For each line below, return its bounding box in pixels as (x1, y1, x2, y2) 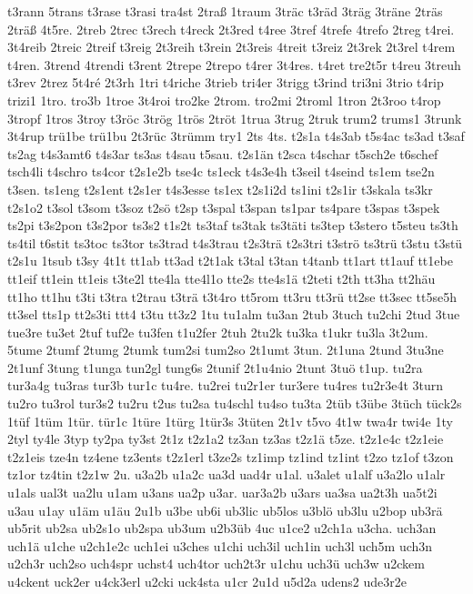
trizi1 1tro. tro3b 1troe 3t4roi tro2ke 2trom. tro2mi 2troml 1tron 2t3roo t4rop (7, 90, 441, 109)
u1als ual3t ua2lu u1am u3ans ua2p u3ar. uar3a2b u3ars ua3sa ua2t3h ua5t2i (7, 483, 438, 502)
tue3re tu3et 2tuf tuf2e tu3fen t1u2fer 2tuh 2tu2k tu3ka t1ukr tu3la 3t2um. (7, 322, 428, 341)
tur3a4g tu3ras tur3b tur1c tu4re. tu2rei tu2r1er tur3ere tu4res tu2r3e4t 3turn (7, 376, 444, 395)
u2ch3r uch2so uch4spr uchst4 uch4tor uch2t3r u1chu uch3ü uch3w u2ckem (7, 554, 425, 573)
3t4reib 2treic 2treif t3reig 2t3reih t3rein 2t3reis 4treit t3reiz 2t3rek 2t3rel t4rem (7, 37, 456, 56)
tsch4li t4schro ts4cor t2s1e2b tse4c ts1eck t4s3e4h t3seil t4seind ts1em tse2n (7, 162, 435, 181)
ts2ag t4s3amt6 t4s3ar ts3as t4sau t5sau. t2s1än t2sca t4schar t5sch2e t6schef (7, 144, 438, 163)
